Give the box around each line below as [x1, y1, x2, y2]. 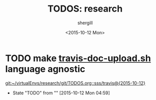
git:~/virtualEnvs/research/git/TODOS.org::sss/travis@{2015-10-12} [5, 80, 146, 86]
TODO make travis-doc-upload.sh [5, 53, 151, 64]
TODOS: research [47, 3, 123, 15]
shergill [77, 20, 93, 26]
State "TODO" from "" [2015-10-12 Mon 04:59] [12, 89, 110, 96]
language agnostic [5, 63, 86, 75]
